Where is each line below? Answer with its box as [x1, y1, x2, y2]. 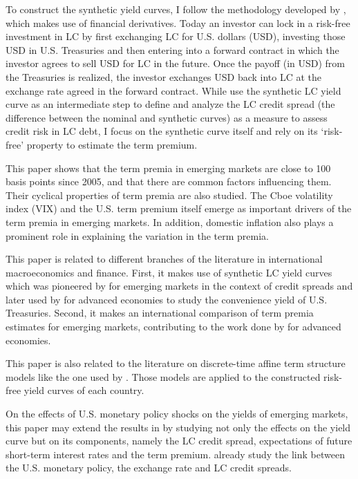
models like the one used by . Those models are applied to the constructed [6, 369, 321, 384]
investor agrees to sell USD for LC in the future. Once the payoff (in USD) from [6, 56, 345, 71]
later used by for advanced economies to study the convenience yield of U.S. [6, 292, 328, 306]
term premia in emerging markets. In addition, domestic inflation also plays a [6, 214, 334, 229]
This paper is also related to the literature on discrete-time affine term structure [6, 356, 346, 370]
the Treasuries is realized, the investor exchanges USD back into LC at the [6, 69, 322, 84]
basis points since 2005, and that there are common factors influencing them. [6, 174, 332, 189]
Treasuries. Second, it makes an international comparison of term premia [6, 306, 314, 320]
